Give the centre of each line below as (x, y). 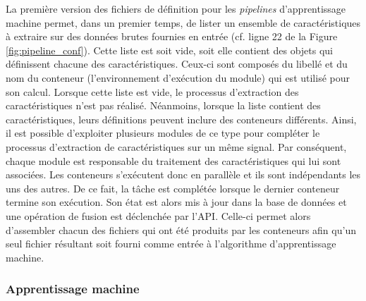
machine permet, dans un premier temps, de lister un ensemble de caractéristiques (183, 22)
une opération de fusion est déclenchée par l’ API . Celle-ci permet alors (158, 215)
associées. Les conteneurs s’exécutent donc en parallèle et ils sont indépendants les (183, 174)
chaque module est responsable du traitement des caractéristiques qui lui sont (173, 160)
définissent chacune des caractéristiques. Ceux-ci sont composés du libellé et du (177, 64)
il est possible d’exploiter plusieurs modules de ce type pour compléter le (163, 133)
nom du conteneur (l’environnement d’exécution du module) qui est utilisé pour (178, 77)
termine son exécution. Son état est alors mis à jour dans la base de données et (176, 202)
